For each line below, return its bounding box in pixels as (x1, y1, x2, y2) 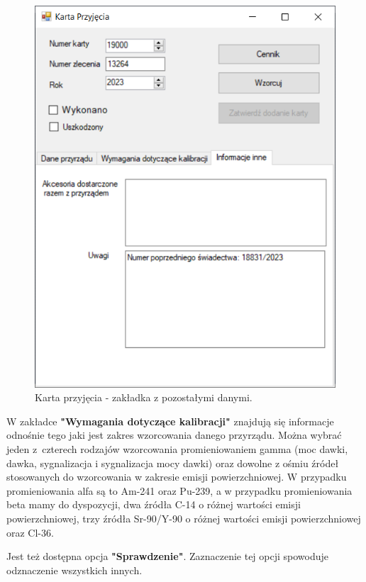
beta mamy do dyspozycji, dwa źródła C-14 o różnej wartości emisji (6, 497, 301, 512)
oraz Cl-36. (6, 525, 54, 539)
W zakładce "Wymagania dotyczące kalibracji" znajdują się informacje (6, 413, 334, 428)
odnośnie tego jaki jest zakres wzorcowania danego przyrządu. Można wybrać (6, 427, 342, 442)
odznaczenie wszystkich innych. (6, 562, 143, 577)
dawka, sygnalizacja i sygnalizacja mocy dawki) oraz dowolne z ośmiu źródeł (6, 455, 339, 470)
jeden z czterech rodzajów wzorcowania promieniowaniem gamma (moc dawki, (6, 442, 348, 457)
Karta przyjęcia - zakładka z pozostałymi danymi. (35, 390, 253, 405)
